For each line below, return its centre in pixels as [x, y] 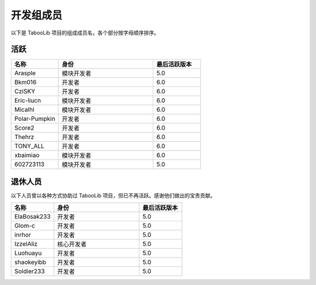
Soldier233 [30, 272]
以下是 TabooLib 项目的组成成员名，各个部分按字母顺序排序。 [85, 33]
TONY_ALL [30, 146]
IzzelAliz [26, 244]
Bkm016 [25, 82]
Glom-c [25, 226]
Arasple [25, 73]
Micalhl [24, 110]
